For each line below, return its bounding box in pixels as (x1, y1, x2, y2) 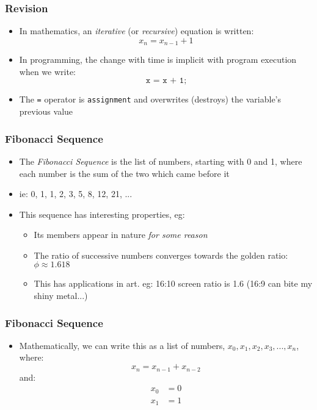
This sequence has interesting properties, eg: (19, 207, 185, 220)
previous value (19, 105, 73, 118)
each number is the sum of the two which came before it (19, 167, 230, 179)
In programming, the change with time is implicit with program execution (19, 53, 297, 66)
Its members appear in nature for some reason (34, 228, 208, 241)
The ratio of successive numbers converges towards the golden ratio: (34, 248, 288, 261)
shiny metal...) (34, 289, 88, 302)
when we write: (19, 65, 76, 77)
